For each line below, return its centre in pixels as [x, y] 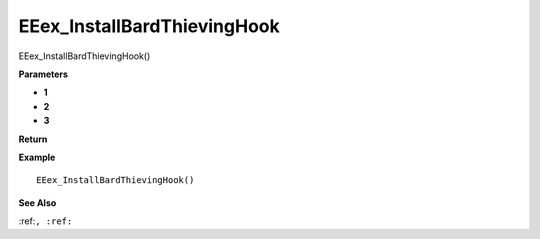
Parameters [43, 74]
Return [33, 139]
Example [37, 157]
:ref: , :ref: [45, 221]
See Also [37, 202]
